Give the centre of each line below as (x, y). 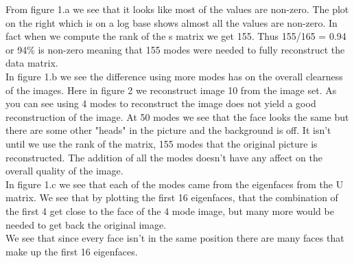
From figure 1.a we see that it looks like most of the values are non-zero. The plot (177, 9)
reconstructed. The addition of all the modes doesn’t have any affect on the (164, 157)
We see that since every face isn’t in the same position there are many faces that (175, 238)
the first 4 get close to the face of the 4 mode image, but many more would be (170, 210)
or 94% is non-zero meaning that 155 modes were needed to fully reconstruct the (175, 49)
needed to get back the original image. (86, 224)
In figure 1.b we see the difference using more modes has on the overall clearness (174, 76)
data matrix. (32, 63)
